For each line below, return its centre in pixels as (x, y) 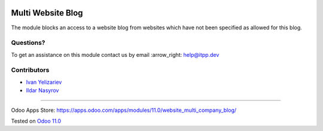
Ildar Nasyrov (42, 90)
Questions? (28, 43)
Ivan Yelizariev (44, 82)
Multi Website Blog (47, 13)
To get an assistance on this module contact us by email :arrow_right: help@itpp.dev (115, 54)
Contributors (30, 70)
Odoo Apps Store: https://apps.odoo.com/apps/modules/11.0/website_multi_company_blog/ (124, 110)
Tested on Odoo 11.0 (36, 121)
